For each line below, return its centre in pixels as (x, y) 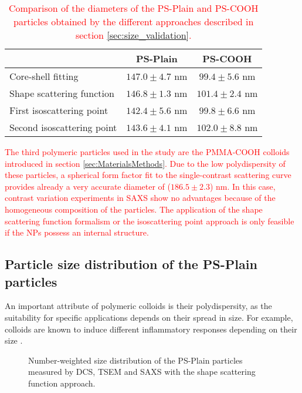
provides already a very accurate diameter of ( (88, 186)
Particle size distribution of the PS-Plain (131, 264)
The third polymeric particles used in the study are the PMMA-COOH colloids (147, 152)
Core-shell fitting (44, 76)
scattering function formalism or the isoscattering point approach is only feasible (150, 221)
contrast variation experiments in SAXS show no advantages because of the (140, 198)
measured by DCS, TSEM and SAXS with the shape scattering (142, 372)
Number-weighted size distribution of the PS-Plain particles (135, 360)
